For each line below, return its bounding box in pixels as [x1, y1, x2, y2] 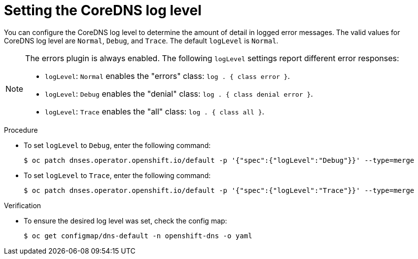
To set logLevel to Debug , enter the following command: [24, 141, 211, 149]
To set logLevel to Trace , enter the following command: [24, 171, 211, 180]
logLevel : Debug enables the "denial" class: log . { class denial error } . [45, 88, 313, 99]
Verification [4, 201, 41, 210]
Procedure [4, 125, 38, 134]
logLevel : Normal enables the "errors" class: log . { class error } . [45, 71, 290, 81]
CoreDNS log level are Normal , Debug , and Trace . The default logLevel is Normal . [4, 36, 279, 45]
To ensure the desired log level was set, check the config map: [24, 216, 227, 225]
